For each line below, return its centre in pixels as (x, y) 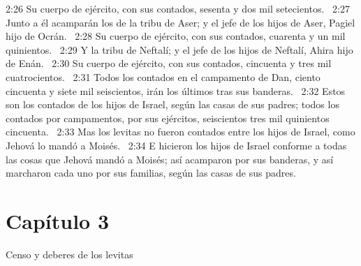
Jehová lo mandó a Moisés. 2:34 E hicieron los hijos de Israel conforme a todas (176, 145)
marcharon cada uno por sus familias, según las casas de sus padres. (151, 173)
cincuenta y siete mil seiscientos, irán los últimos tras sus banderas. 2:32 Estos (176, 90)
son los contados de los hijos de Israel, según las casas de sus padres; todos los (172, 104)
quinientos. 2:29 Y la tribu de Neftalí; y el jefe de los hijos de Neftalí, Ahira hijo (179, 49)
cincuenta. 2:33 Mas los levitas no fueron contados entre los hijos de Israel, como (180, 132)
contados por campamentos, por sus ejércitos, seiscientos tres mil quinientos (168, 118)
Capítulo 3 (58, 220)
